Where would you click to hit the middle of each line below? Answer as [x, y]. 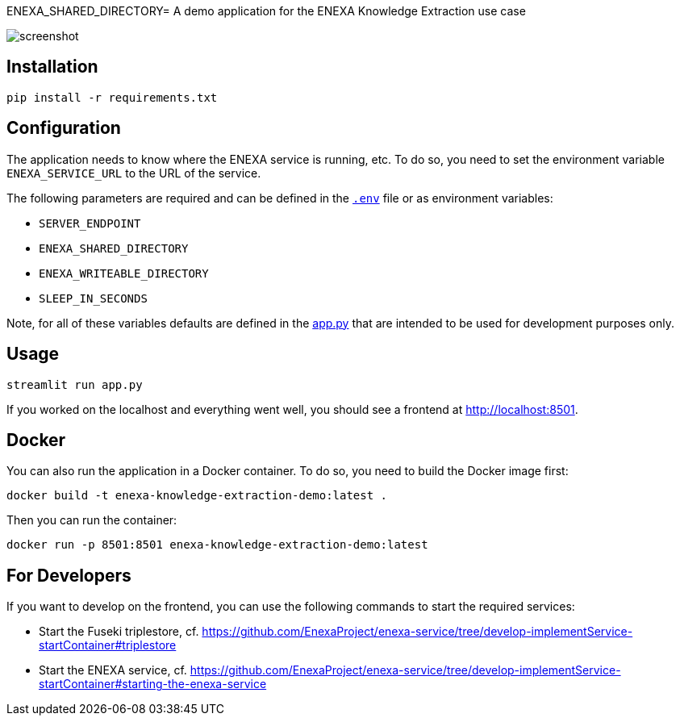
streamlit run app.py [75, 384]
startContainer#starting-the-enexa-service [153, 684]
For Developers [69, 575]
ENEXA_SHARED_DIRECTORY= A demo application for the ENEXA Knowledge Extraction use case [266, 11]
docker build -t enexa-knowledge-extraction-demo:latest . [197, 496]
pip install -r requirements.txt [112, 97]
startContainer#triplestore [108, 645]
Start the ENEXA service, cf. [113, 670]
